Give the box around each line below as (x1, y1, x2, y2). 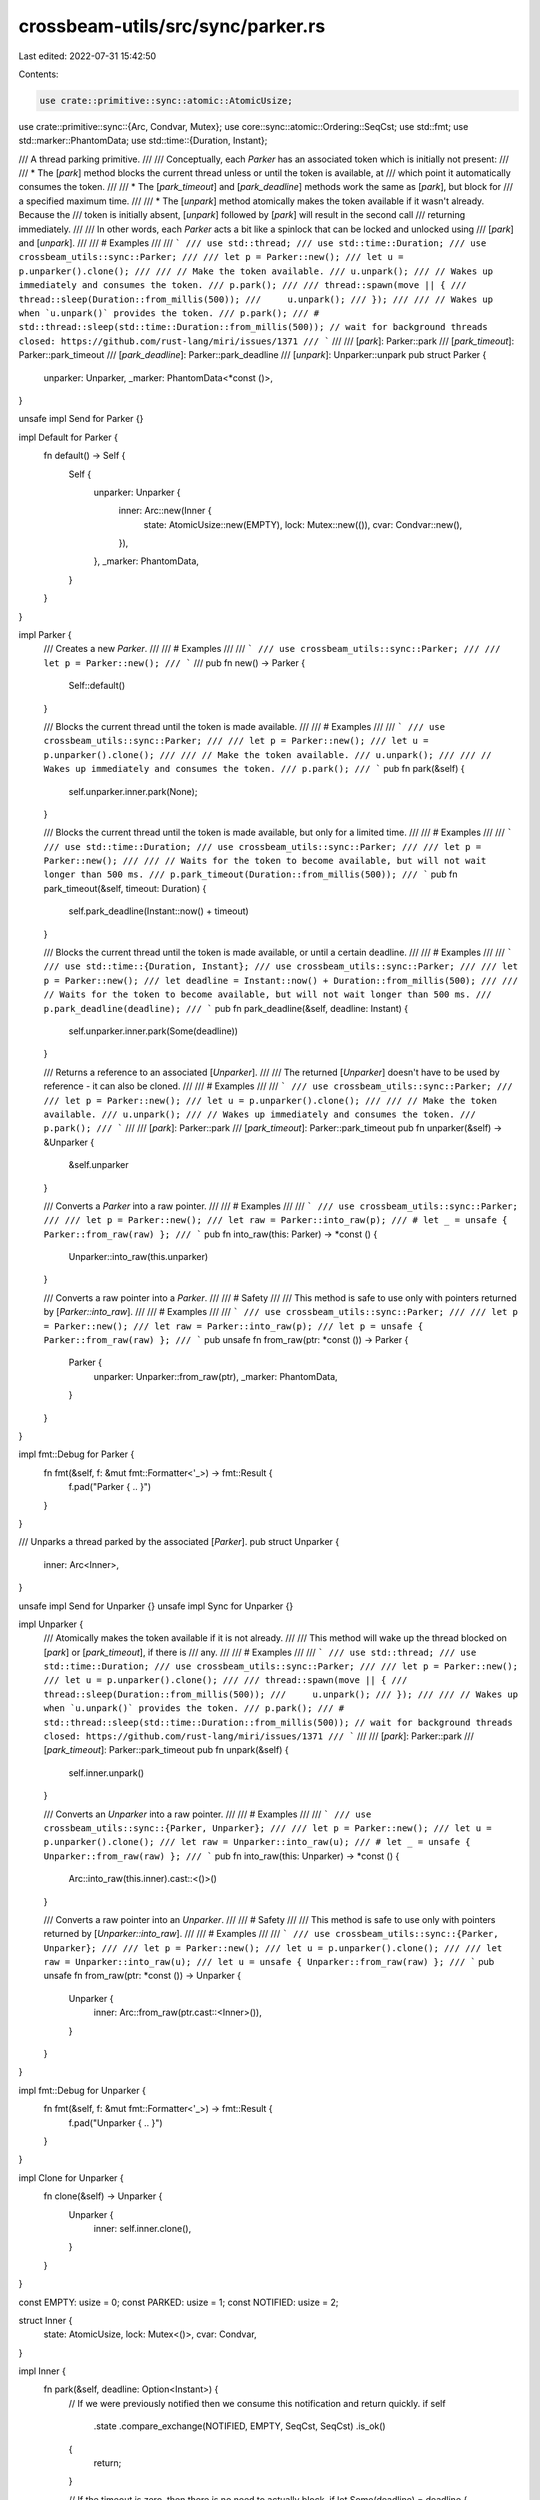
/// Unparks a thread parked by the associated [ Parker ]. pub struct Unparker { (18, 1536, 340, 1548)
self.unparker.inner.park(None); (68, 785, 198, 797)
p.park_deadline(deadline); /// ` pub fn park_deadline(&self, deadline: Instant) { (43, 1002, 409, 1014)
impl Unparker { (18, 1618, 84, 1630)
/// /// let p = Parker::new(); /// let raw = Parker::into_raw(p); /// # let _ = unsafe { (43, 1215, 508, 1226)
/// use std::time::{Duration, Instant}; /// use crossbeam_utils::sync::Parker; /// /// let (43, 961, 519, 972)
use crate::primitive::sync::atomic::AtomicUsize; (39, 95, 294, 106)
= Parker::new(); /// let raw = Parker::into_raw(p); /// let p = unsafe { (43, 1320, 424, 1332)
